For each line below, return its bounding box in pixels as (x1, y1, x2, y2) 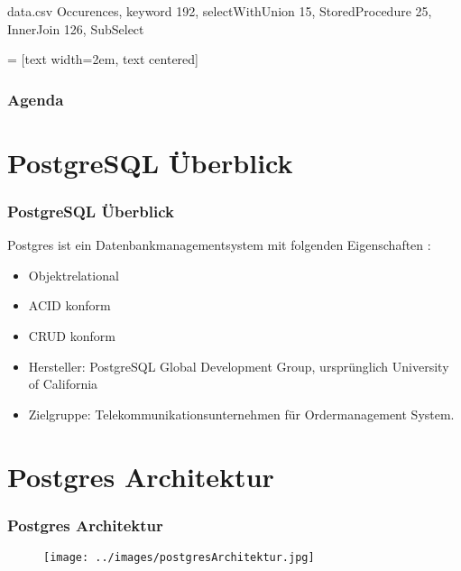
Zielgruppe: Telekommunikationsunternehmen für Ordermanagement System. (28, 404, 455, 423)
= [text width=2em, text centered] (7, 50, 198, 69)
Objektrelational (28, 265, 119, 284)
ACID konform (28, 296, 111, 315)
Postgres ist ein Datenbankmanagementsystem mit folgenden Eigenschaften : (7, 235, 431, 254)
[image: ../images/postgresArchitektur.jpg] (43, 550, 315, 564)
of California (28, 374, 98, 393)
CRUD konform (28, 327, 115, 345)
